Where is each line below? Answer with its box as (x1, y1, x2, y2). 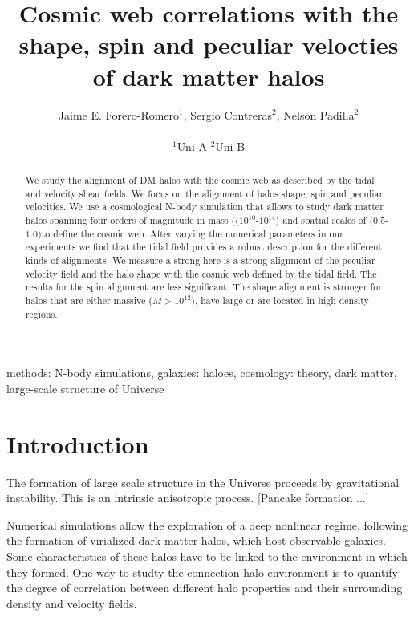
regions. (25, 306, 58, 320)
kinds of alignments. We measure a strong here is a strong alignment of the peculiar (25, 254, 375, 267)
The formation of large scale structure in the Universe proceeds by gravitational (6, 473, 400, 490)
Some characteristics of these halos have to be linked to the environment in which (6, 547, 408, 564)
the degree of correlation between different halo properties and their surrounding (6, 579, 403, 596)
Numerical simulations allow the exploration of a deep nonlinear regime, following (6, 516, 408, 533)
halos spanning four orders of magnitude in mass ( (25, 213, 236, 227)
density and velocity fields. (6, 595, 137, 611)
